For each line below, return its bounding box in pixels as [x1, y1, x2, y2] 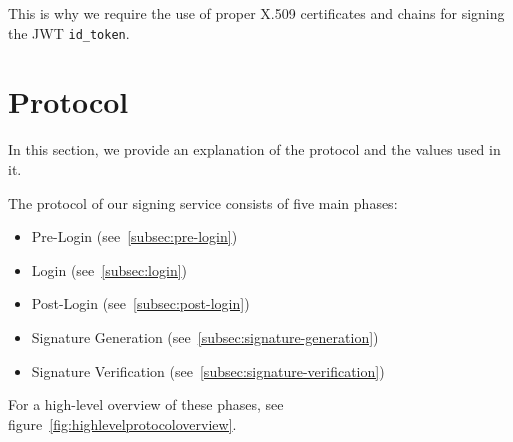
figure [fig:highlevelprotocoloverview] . [8, 413, 237, 434]
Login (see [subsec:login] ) [31, 259, 188, 280]
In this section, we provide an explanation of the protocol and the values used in [8, 139, 501, 160]
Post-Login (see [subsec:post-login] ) [31, 293, 250, 314]
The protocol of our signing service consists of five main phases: [8, 192, 398, 213]
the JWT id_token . [8, 22, 130, 43]
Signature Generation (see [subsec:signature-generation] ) [31, 326, 379, 347]
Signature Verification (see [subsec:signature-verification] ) [31, 360, 385, 381]
